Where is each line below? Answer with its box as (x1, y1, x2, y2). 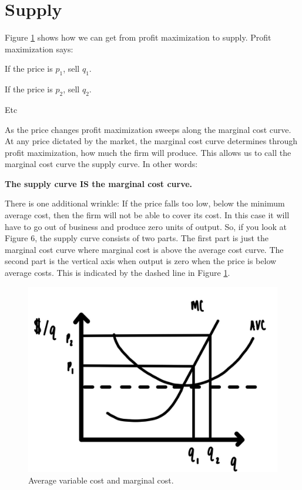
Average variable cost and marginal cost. (28, 474, 174, 486)
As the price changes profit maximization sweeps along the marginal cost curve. (5, 123, 291, 135)
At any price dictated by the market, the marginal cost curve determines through (5, 135, 298, 147)
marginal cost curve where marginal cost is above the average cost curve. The (5, 243, 284, 255)
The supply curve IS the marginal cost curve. (5, 177, 193, 189)
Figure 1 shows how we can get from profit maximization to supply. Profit (5, 31, 271, 44)
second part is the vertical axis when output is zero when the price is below (5, 255, 277, 267)
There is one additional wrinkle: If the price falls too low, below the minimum (5, 197, 285, 209)
